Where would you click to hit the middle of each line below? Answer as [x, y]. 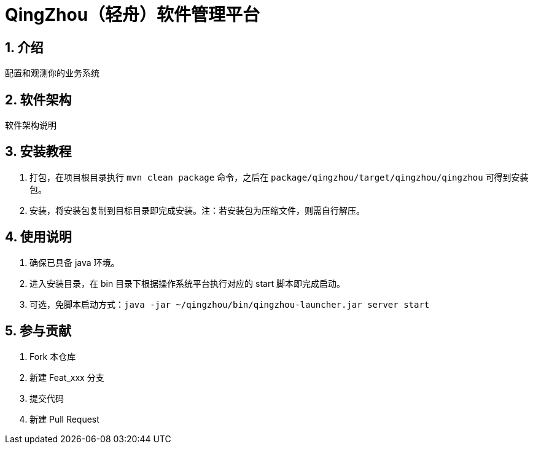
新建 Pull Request [64, 419]
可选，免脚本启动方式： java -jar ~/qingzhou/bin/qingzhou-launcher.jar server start [230, 304]
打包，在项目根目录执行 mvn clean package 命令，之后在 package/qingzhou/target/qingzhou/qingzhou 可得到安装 [279, 177]
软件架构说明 [31, 125]
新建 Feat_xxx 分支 [67, 377]
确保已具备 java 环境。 [75, 262]
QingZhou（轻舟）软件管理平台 [133, 15]
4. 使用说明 [38, 237]
